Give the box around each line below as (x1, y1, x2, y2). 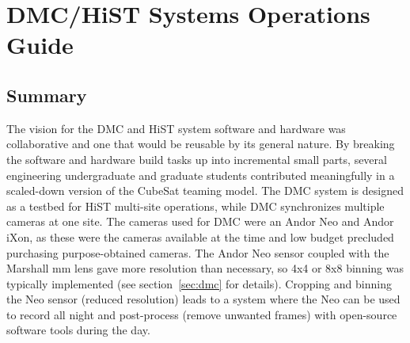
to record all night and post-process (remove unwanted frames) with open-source (6, 306, 397, 322)
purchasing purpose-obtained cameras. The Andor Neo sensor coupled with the (6, 244, 389, 261)
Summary (6, 82, 87, 107)
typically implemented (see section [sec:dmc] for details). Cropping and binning (6, 275, 392, 292)
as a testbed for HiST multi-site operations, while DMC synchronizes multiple (6, 197, 385, 214)
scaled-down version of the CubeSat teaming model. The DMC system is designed (6, 182, 404, 199)
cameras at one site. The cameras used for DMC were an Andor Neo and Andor (6, 213, 394, 230)
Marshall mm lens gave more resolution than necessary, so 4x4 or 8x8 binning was (6, 260, 404, 276)
